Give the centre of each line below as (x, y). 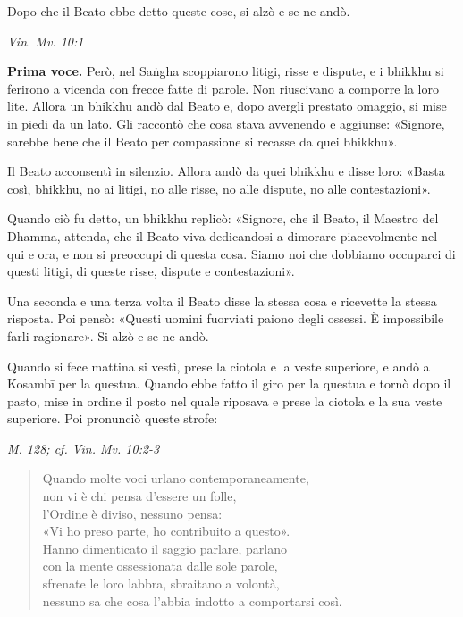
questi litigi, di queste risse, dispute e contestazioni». (151, 271)
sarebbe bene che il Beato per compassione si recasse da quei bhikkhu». (202, 141)
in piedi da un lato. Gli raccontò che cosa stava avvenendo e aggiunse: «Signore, (226, 123)
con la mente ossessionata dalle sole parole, (160, 566)
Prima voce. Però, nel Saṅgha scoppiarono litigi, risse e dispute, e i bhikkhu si (226, 71)
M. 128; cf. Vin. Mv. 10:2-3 (84, 448)
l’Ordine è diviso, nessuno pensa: (132, 513)
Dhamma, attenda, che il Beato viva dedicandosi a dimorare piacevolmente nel (223, 235)
